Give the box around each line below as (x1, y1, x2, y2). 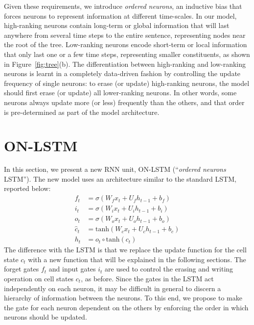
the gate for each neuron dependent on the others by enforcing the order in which (4, 302, 249, 312)
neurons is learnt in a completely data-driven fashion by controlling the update (4, 68, 241, 79)
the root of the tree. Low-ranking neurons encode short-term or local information (4, 39, 247, 50)
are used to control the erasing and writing (105, 264, 233, 274)
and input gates (48, 264, 96, 274)
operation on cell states (4, 273, 74, 283)
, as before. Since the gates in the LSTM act (81, 273, 214, 283)
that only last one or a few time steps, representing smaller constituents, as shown (4, 49, 250, 59)
